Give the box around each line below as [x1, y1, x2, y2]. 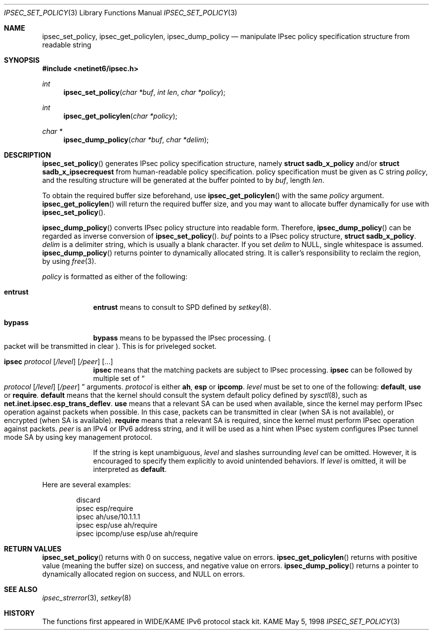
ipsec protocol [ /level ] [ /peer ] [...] [4, 357, 113, 366]
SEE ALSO [4, 585, 38, 593]
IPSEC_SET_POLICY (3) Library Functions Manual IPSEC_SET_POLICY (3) [4, 8, 237, 17]
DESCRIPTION [4, 151, 51, 159]
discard [76, 496, 101, 504]
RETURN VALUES [4, 545, 62, 553]
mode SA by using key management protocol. [4, 433, 152, 441]
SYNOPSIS [4, 56, 40, 64]
